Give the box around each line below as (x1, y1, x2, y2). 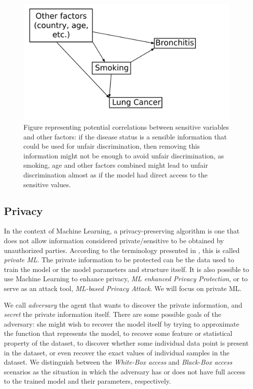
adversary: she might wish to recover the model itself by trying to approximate (4, 318, 239, 329)
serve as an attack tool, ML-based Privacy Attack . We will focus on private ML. (4, 283, 242, 293)
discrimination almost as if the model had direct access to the (23, 170, 208, 180)
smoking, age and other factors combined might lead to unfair (23, 160, 208, 170)
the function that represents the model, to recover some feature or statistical (4, 328, 233, 338)
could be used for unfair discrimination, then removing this (23, 141, 200, 151)
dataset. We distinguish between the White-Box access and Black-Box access (4, 357, 233, 367)
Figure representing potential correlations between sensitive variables (23, 122, 229, 132)
